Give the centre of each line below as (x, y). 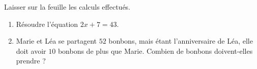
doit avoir (31, 50)
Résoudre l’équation (47, 24)
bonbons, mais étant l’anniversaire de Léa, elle (181, 41)
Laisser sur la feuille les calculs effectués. (67, 7)
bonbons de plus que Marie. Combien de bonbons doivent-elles (155, 50)
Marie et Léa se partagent (56, 41)
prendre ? (31, 61)
